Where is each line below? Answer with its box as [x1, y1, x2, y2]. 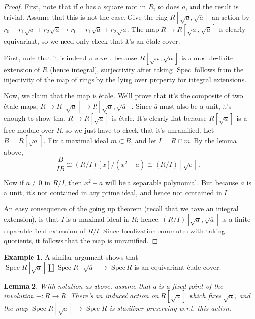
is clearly [219, 24, 246, 34]
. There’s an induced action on [66, 290, 159, 301]
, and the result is [185, 1, 239, 11]
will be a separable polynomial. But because [105, 177, 238, 188]
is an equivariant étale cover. [134, 261, 221, 272]
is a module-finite [181, 53, 234, 63]
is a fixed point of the [159, 280, 223, 290]
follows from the [194, 64, 244, 75]
